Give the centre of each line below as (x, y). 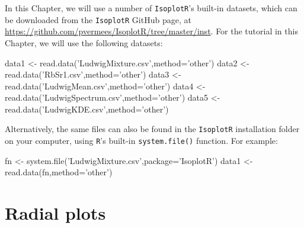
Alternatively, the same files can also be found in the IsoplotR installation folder (152, 129)
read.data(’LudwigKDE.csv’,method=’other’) (87, 109)
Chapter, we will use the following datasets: (84, 42)
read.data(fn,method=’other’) (59, 172)
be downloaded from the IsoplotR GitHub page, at (98, 19)
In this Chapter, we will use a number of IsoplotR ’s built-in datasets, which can (151, 8)
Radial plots (55, 213)
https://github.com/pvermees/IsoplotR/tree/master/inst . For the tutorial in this (151, 31)
